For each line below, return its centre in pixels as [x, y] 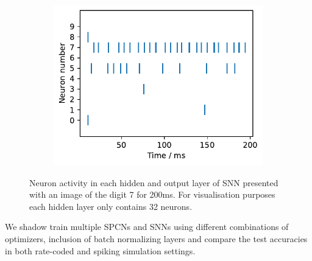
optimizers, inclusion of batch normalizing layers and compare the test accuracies [156, 239]
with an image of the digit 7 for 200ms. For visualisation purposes [152, 194]
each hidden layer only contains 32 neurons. [111, 206]
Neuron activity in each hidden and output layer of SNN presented [154, 182]
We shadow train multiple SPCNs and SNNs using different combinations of [147, 227]
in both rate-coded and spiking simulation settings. [100, 250]
